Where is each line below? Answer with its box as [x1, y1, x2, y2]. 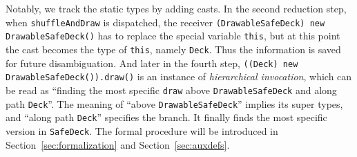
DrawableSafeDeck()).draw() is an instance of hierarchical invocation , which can [6, 69, 352, 84]
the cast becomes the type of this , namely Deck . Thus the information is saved [6, 41, 341, 56]
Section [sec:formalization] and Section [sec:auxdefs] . [6, 137, 230, 151]
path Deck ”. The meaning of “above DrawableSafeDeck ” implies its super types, [6, 96, 343, 111]
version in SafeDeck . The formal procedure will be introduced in [6, 123, 278, 138]
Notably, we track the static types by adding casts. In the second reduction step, [6, 1, 347, 15]
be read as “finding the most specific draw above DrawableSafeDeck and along [6, 82, 337, 97]
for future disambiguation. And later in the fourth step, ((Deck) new [6, 55, 298, 70]
